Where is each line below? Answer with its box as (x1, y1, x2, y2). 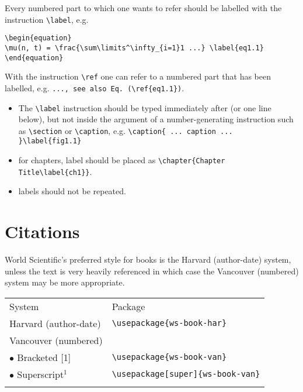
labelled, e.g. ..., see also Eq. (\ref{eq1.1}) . (5, 81, 184, 94)
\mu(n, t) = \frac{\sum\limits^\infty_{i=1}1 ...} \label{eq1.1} (5, 43, 264, 52)
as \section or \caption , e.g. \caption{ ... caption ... (18, 124, 233, 136)
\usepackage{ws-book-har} (112, 318, 227, 328)
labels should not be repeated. (18, 185, 126, 197)
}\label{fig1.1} (18, 137, 82, 146)
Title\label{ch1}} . (18, 165, 92, 177)
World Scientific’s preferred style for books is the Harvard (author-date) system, (5, 253, 291, 266)
